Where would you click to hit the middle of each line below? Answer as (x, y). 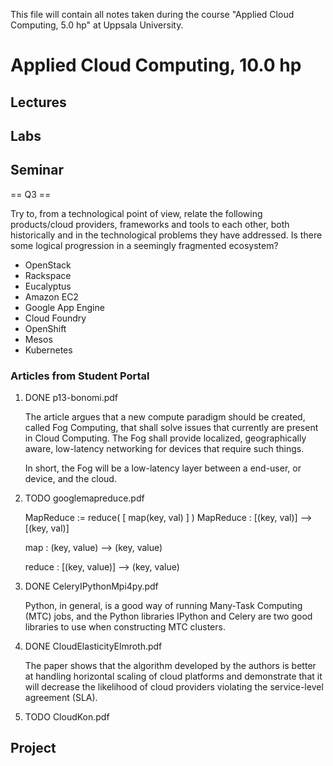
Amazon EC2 (51, 296)
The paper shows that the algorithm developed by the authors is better (170, 666)
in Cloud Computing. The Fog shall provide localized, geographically (165, 438)
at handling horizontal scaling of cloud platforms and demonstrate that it (173, 676)
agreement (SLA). (61, 698)
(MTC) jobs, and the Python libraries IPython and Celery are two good (168, 616)
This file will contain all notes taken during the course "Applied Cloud (152, 14)
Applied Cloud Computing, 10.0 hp (156, 65)
